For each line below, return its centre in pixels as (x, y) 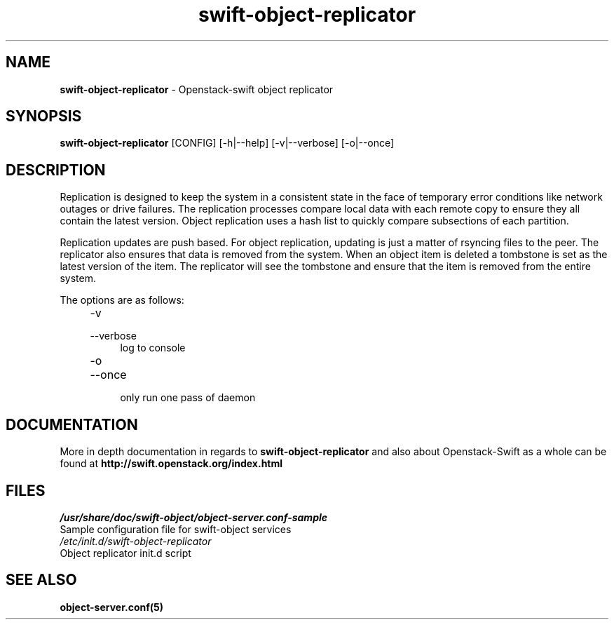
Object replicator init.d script (125, 553)
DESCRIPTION (56, 170)
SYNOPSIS (44, 116)
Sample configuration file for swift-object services (176, 529)
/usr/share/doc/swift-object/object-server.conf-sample (194, 517)
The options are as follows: (122, 300)
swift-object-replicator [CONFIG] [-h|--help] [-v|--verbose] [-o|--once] (227, 143)
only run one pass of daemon (188, 398)
